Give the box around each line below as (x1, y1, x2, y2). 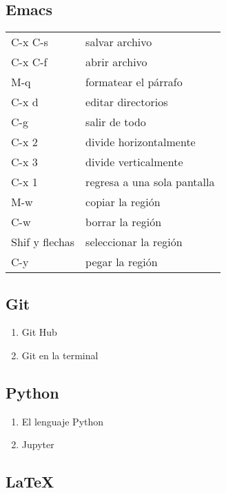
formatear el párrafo (85, 74, 183, 90)
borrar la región (85, 214, 162, 230)
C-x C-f (11, 54, 48, 70)
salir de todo (85, 114, 146, 130)
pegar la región (85, 254, 158, 270)
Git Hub (21, 325, 57, 339)
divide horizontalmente (85, 134, 196, 150)
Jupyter (21, 437, 54, 452)
